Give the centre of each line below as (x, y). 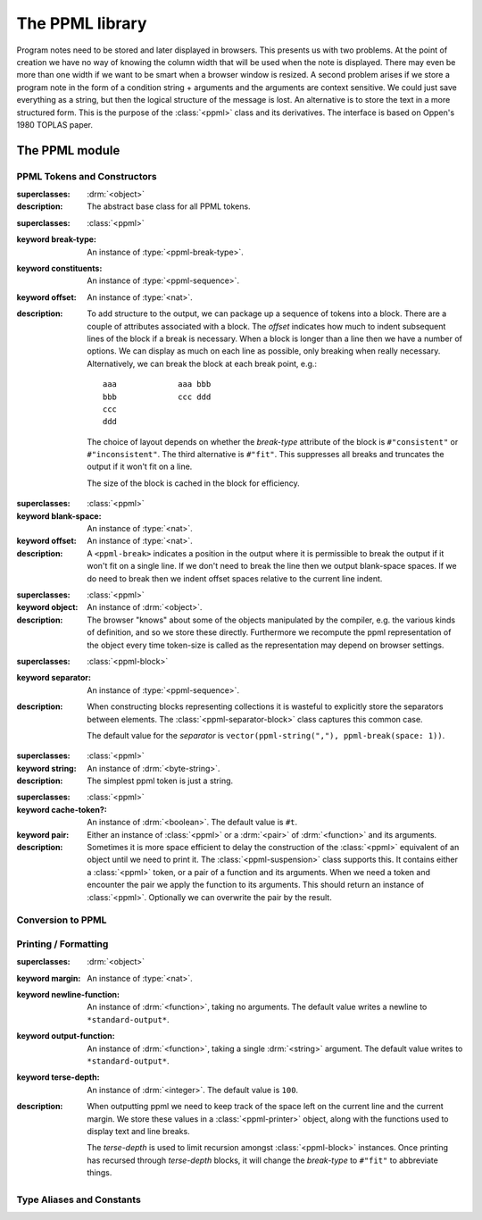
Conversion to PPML (62, 920)
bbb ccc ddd (157, 397)
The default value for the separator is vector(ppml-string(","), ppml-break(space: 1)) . (266, 735)
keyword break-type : (57, 239)
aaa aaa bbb (157, 384)
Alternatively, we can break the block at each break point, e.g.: (202, 363)
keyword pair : (43, 834)
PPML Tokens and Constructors (87, 176)
